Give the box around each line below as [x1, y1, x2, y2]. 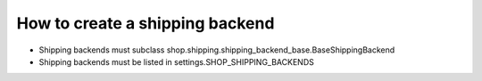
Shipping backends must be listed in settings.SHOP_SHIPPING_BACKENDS [38, 56, 314, 67]
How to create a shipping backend [16, 13, 275, 33]
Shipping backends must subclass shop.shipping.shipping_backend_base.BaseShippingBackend [38, 45, 395, 55]
